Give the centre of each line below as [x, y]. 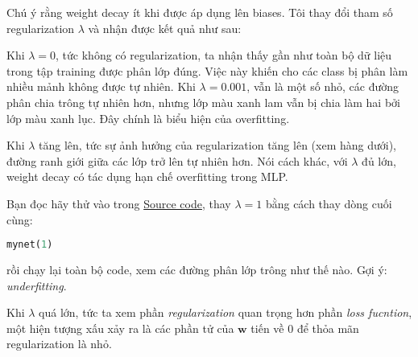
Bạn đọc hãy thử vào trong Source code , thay [119, 203]
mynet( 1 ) [30, 245]
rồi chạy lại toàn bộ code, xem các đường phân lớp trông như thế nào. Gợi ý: [197, 269]
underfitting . [37, 285]
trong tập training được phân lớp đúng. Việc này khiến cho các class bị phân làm [207, 70]
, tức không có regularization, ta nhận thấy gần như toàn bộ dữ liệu [224, 55]
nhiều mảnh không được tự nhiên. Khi [101, 86]
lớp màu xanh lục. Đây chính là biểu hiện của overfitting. [148, 118]
